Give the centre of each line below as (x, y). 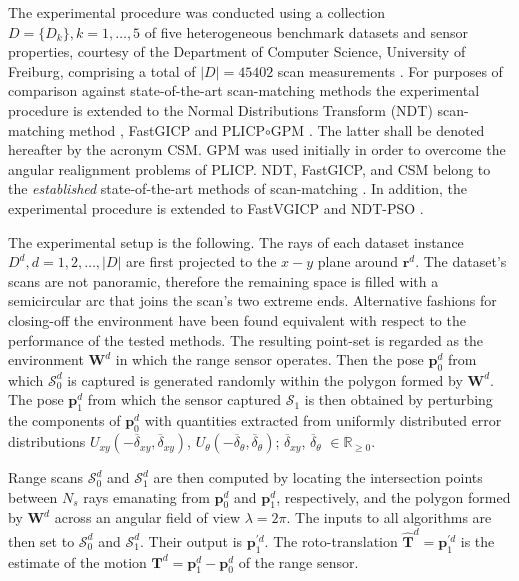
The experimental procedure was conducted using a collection (197, 12)
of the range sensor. (298, 561)
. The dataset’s (461, 261)
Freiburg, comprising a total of (102, 70)
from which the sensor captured (184, 399)
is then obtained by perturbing (398, 399)
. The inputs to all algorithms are (389, 517)
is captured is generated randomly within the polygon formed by (265, 379)
